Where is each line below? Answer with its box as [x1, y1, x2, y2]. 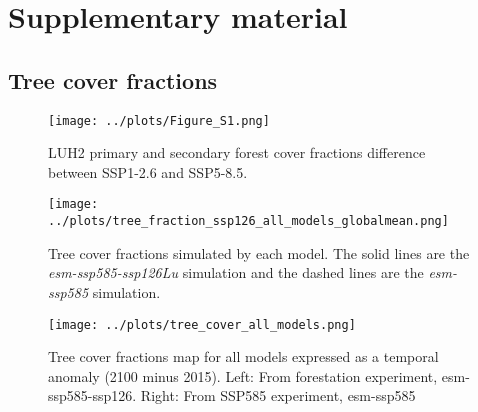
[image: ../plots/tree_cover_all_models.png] [48, 317, 356, 332]
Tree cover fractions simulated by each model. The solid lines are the [48, 242, 470, 263]
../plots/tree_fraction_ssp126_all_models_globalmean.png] [48, 214, 449, 229]
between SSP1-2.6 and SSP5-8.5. [48, 161, 248, 182]
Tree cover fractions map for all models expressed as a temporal [48, 346, 439, 367]
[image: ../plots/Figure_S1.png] [48, 113, 270, 128]
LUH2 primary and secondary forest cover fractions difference [48, 142, 426, 163]
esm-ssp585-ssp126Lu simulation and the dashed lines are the [48, 262, 424, 283]
